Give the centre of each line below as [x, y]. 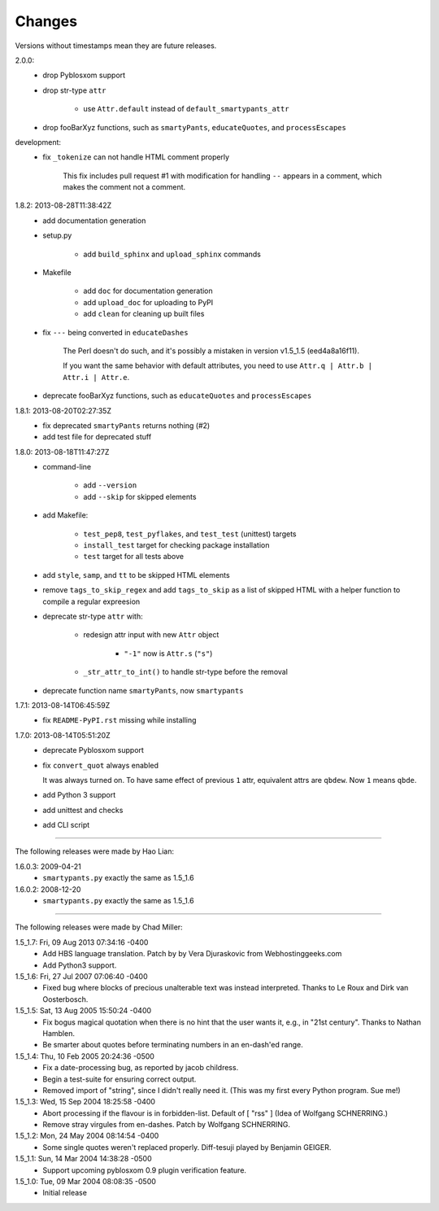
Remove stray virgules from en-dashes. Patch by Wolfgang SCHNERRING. [166, 1125]
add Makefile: [65, 515]
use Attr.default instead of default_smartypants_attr [186, 109]
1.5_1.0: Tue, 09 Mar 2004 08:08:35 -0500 [85, 1182]
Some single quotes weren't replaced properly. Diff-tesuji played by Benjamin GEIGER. [187, 1147]
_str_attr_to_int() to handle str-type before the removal [186, 672]
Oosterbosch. [65, 999]
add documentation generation [94, 221]
